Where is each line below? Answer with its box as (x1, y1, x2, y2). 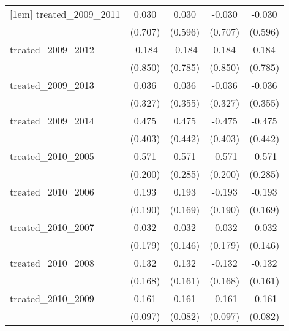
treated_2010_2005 (10, 149, 94, 163)
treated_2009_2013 (10, 78, 94, 92)
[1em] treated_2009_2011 (10, 7, 121, 21)
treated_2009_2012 (10, 42, 94, 56)
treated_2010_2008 (10, 256, 94, 270)
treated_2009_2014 (10, 113, 94, 127)
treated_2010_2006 (10, 185, 94, 199)
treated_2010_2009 (10, 291, 94, 305)
